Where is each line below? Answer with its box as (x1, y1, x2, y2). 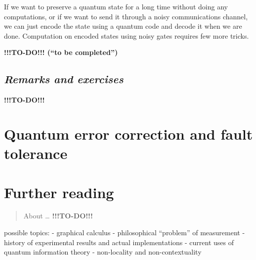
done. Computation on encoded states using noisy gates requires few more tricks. (4, 30, 249, 41)
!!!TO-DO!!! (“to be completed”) (4, 47, 118, 57)
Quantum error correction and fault (4, 123, 253, 144)
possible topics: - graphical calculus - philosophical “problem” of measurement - (4, 227, 245, 238)
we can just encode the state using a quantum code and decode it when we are (4, 21, 242, 31)
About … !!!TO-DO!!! (23, 210, 93, 221)
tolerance (4, 143, 68, 163)
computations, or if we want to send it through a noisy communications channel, (4, 11, 248, 21)
